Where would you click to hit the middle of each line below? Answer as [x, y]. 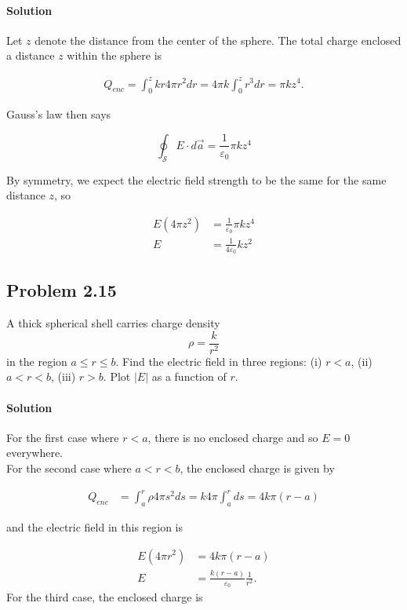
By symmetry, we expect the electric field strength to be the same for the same [196, 179]
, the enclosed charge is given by [257, 468]
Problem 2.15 [62, 290]
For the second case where [69, 468]
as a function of [189, 376]
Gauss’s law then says [59, 114]
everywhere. [35, 453]
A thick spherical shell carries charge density [113, 323]
